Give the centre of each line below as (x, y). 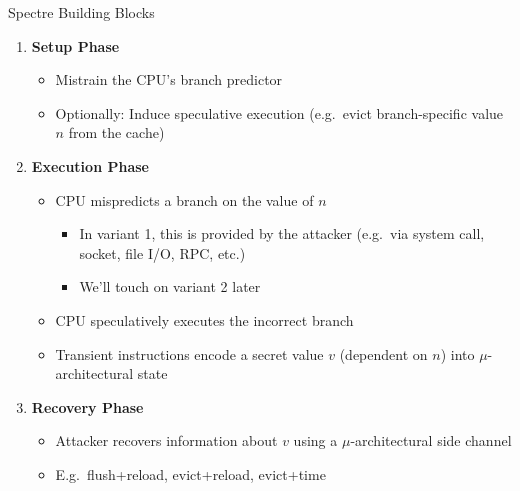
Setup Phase (75, 45)
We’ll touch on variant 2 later (170, 286)
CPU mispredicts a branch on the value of (184, 199)
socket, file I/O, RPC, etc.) (162, 252)
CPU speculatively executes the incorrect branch (204, 319)
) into (457, 353)
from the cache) (116, 132)
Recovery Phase (87, 406)
